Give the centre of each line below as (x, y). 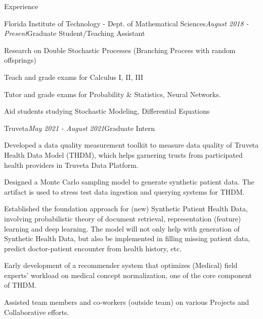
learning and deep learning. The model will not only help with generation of (122, 228)
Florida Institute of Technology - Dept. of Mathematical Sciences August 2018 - (126, 23)
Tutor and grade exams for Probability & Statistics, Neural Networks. (113, 94)
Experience (21, 6)
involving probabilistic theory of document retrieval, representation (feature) (123, 218)
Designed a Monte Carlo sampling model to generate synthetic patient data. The (129, 182)
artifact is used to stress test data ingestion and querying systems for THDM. (124, 191)
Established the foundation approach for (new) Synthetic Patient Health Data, (126, 209)
